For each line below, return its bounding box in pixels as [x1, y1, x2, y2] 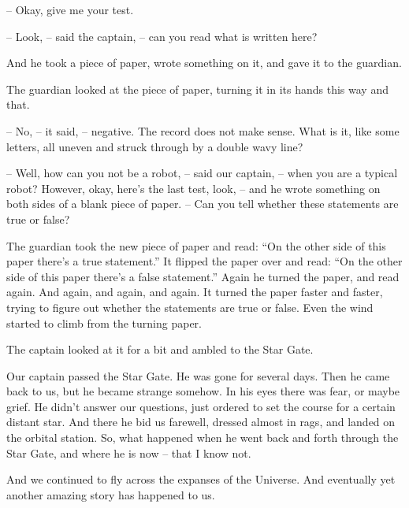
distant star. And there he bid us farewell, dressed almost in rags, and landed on [6, 413, 396, 430]
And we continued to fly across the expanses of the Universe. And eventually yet [6, 471, 396, 488]
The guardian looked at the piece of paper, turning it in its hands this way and [6, 80, 389, 97]
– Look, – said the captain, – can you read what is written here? [6, 28, 318, 44]
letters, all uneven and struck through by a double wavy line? [6, 138, 303, 154]
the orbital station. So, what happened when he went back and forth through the [6, 429, 399, 446]
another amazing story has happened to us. [6, 486, 215, 502]
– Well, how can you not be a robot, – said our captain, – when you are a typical [6, 165, 398, 181]
